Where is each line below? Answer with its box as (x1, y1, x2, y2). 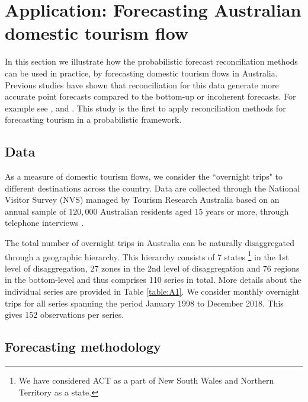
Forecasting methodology (5, 337, 161, 356)
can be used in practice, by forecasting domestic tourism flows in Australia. (5, 66, 278, 79)
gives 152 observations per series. (5, 308, 124, 321)
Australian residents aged (100, 205, 192, 217)
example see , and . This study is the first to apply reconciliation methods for (5, 101, 286, 114)
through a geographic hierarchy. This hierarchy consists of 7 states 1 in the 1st (5, 248, 289, 263)
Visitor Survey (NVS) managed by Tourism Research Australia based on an (5, 193, 280, 206)
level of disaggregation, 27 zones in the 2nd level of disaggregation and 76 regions (5, 261, 300, 274)
